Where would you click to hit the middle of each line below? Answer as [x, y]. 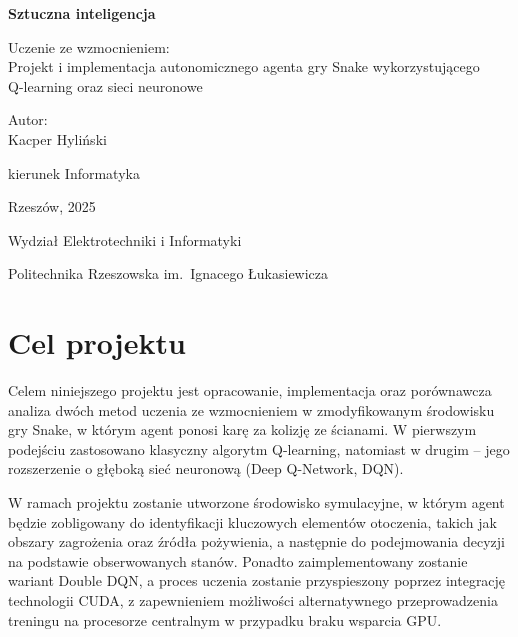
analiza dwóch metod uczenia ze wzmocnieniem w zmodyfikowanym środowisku [251, 409]
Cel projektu [97, 342]
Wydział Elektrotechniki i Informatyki [125, 239]
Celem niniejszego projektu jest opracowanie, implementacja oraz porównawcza [250, 390]
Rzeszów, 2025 [52, 206]
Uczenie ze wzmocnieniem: [89, 46]
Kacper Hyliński [57, 138]
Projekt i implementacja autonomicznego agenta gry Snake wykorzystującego [244, 66]
